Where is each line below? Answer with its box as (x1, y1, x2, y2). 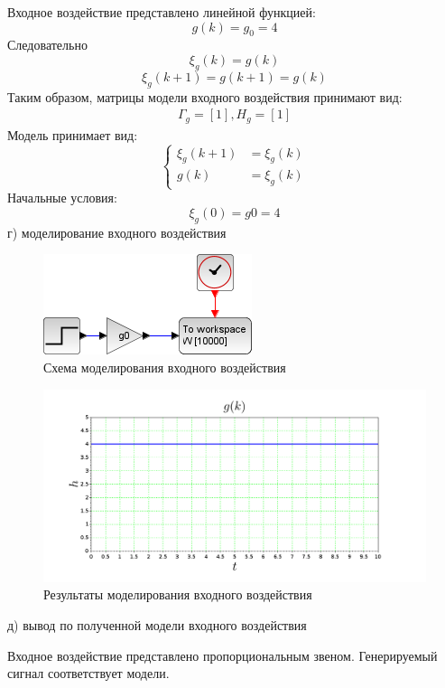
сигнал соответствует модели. (7, 664, 170, 683)
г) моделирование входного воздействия (7, 222, 227, 241)
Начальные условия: (7, 188, 117, 207)
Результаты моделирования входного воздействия (43, 585, 312, 604)
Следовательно (7, 35, 88, 54)
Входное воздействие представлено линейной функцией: (7, 3, 316, 21)
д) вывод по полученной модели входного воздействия (7, 616, 307, 634)
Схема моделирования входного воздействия (43, 357, 286, 376)
